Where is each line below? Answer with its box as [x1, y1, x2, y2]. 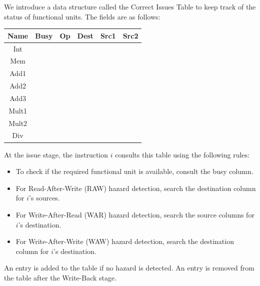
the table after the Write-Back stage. [4, 272, 117, 282]
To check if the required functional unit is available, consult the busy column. [15, 166, 253, 176]
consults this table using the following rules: [115, 149, 249, 159]
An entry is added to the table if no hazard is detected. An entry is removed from [4, 262, 254, 273]
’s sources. [29, 192, 60, 203]
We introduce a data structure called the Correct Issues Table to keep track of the [4, 1, 256, 11]
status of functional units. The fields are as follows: [4, 11, 160, 21]
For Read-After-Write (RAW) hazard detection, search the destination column [15, 182, 256, 193]
